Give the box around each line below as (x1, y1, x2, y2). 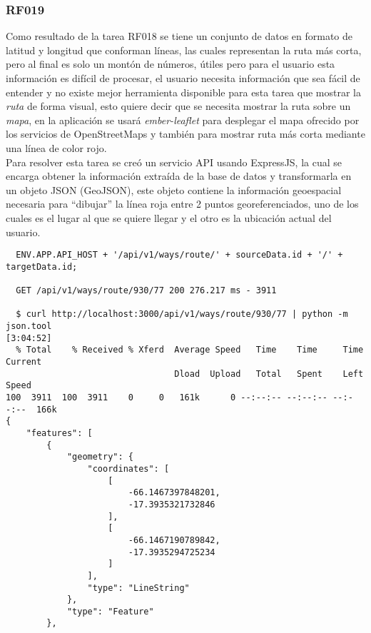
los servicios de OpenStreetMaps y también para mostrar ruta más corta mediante (6, 126, 365, 141)
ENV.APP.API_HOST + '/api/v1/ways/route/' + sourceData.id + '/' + (16, 250, 343, 260)
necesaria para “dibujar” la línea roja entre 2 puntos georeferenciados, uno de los (6, 196, 359, 211)
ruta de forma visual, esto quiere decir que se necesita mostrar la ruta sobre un (6, 98, 351, 113)
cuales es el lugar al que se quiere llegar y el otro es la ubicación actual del (6, 210, 332, 225)
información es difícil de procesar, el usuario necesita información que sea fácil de (6, 71, 360, 85)
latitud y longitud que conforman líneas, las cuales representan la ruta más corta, (6, 42, 362, 57)
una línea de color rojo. (6, 140, 107, 155)
